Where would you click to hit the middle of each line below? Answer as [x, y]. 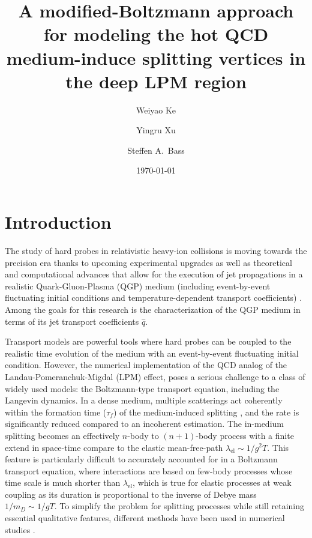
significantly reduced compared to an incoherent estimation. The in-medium [144, 424]
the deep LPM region [156, 81]
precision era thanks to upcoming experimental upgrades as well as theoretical [148, 262]
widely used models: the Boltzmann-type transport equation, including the [142, 388]
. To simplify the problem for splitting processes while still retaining [179, 506]
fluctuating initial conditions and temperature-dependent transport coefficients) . [154, 298]
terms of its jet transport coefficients [72, 321]
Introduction [58, 222]
